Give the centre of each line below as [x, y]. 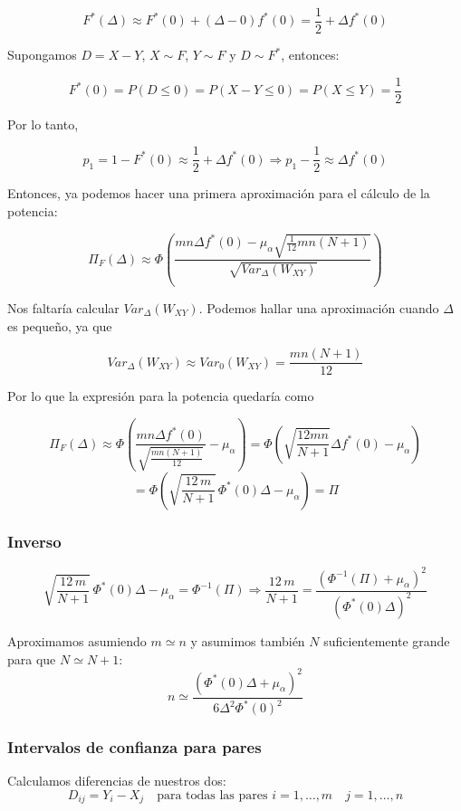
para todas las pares [212, 795]
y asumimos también [248, 640]
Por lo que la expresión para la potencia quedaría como [161, 396]
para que [32, 658]
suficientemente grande [387, 640]
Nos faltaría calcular [63, 308]
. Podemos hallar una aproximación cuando [319, 308]
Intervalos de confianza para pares [134, 746]
